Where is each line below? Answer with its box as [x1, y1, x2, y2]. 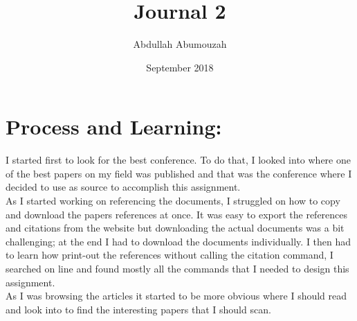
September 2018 [146, 60, 214, 74]
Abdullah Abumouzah [133, 37, 227, 51]
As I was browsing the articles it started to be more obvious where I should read [6, 288, 347, 303]
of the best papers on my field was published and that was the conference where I [6, 166, 352, 180]
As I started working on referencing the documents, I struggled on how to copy [6, 193, 340, 208]
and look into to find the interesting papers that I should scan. [6, 302, 271, 316]
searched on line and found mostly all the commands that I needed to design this [6, 261, 349, 275]
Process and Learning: [6, 112, 222, 141]
